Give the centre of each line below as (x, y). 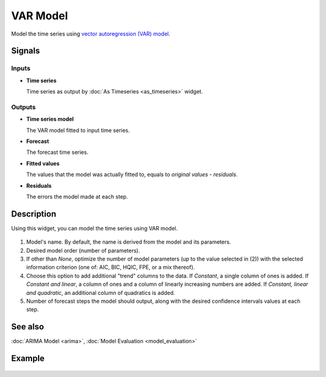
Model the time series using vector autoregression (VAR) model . (91, 34)
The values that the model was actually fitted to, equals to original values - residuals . (132, 174)
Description (34, 214)
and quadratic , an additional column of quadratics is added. (101, 293)
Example (28, 359)
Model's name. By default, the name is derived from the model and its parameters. (129, 242)
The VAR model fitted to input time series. (78, 130)
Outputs (24, 107)
